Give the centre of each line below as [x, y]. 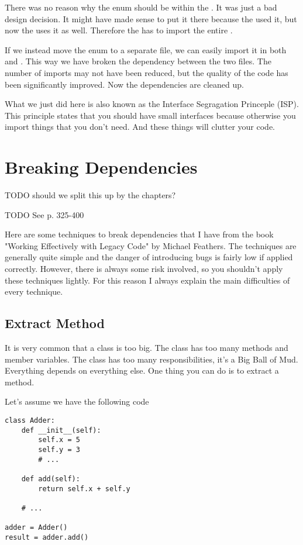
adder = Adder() [36, 528]
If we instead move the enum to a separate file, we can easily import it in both [146, 49]
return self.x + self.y [84, 489]
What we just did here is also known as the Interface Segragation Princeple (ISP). [152, 104]
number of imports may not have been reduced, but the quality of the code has [147, 72]
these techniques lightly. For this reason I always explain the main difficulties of [147, 280]
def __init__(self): [61, 430]
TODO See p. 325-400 [44, 214]
